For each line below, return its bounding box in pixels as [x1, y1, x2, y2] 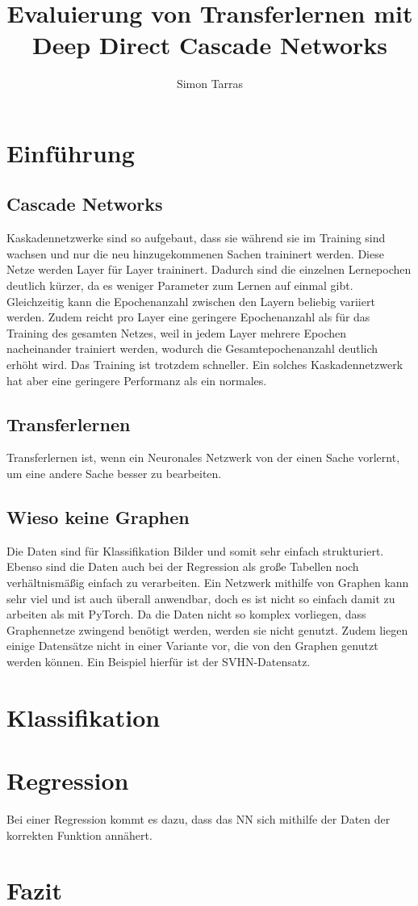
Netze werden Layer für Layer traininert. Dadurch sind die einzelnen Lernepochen [6, 261, 412, 278]
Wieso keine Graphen [6, 505, 190, 530]
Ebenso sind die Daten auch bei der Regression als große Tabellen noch [6, 558, 359, 575]
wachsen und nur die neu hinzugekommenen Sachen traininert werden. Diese [6, 245, 384, 262]
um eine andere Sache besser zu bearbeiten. [6, 465, 222, 482]
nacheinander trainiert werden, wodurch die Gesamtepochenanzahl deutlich [6, 340, 378, 357]
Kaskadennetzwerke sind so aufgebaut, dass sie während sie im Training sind [6, 229, 386, 246]
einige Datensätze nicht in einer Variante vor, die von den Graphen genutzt [6, 637, 378, 654]
